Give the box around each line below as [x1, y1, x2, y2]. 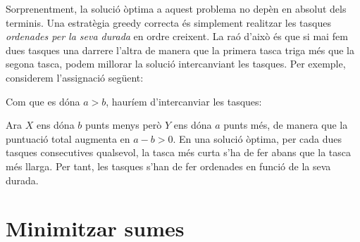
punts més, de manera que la [223, 117, 348, 132]
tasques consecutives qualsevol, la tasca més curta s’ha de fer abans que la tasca [6, 145, 351, 160]
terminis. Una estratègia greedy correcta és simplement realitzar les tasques [6, 15, 331, 30]
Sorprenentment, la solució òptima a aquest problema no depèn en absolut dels [6, 1, 347, 15]
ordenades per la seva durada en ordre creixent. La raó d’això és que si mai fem [6, 29, 348, 44]
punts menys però [85, 117, 162, 132]
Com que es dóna [6, 94, 80, 108]
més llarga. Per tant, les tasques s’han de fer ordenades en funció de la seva [6, 158, 331, 173]
